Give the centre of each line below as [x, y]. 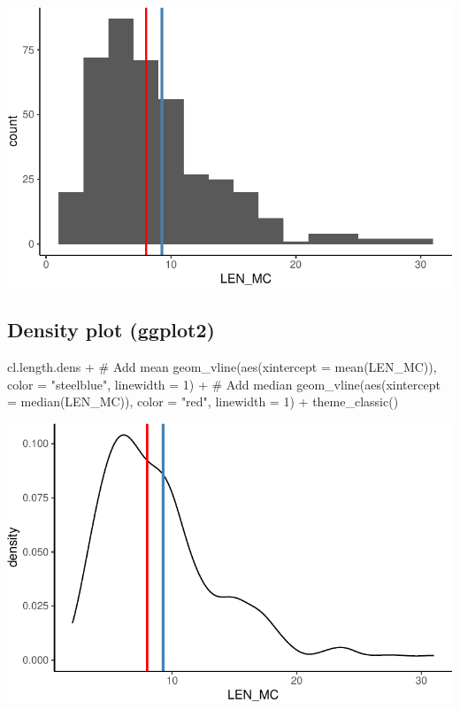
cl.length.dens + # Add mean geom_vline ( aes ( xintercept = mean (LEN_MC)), [222, 366]
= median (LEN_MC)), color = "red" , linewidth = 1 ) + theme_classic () [203, 401]
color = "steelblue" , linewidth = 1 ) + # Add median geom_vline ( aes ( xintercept [224, 384]
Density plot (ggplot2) [111, 330]
